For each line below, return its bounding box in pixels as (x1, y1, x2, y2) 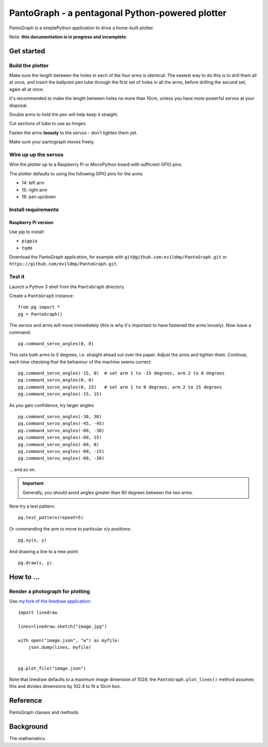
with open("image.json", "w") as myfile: (18, 638, 120, 643)
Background (9, 723, 48, 731)
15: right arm (21, 187, 47, 193)
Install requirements (9, 206, 59, 213)
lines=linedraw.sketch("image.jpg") (18, 624, 107, 629)
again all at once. (9, 86, 44, 92)
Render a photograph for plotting (9, 588, 90, 595)
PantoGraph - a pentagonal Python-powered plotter (9, 7, 227, 18)
